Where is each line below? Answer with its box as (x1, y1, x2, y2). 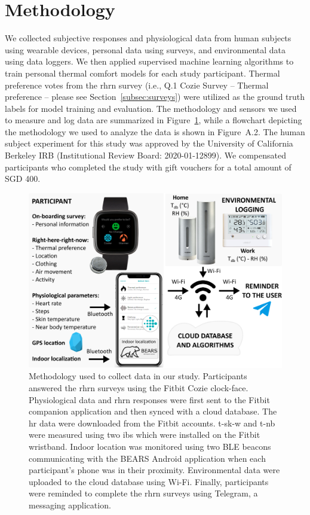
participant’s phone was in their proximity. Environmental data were (29, 464, 280, 476)
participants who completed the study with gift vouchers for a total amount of (5, 160, 291, 173)
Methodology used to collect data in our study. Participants (29, 370, 247, 382)
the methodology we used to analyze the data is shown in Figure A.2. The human (5, 125, 305, 138)
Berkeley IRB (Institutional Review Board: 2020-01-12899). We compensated (5, 149, 286, 161)
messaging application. (29, 498, 111, 511)
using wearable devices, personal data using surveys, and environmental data (5, 43, 286, 56)
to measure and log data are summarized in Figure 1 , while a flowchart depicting (5, 114, 302, 126)
